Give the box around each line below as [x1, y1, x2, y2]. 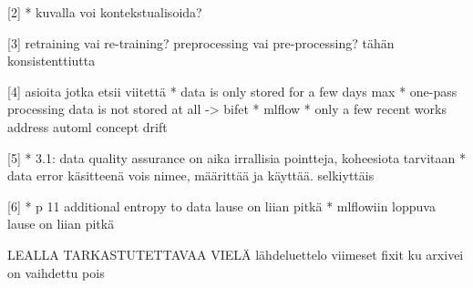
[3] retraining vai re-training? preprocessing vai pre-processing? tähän [7, 33, 395, 52]
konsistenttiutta [7, 51, 96, 70]
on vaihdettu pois [7, 262, 105, 282]
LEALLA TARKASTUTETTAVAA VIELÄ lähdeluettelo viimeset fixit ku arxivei [7, 244, 464, 263]
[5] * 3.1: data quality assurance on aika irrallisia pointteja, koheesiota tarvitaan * [7, 148, 466, 167]
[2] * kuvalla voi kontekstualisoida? [7, 3, 202, 21]
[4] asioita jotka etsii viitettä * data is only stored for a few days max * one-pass [7, 81, 458, 100]
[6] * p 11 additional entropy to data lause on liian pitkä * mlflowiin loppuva [7, 196, 436, 215]
